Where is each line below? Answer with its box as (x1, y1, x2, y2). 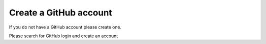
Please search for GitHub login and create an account (9, 33, 118, 39)
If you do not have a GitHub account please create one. (9, 24, 122, 30)
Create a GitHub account (9, 7, 112, 18)
